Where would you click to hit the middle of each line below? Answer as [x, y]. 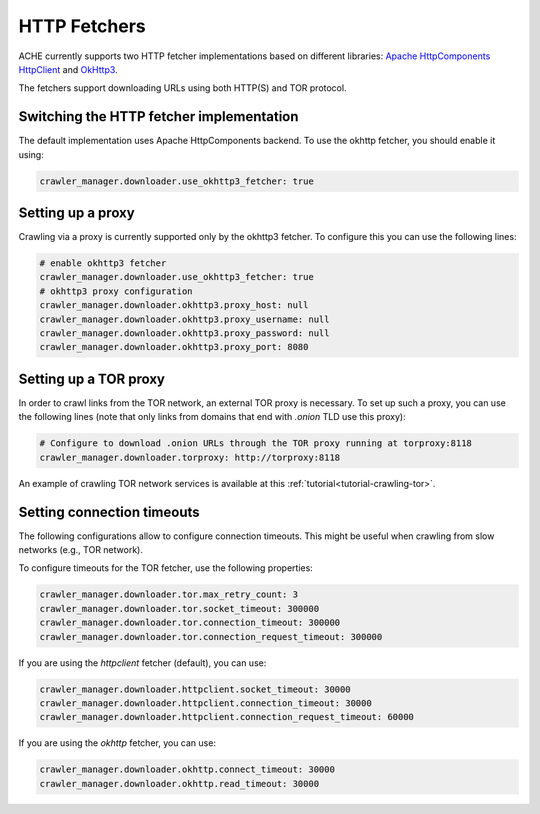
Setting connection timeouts [109, 511]
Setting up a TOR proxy [91, 378]
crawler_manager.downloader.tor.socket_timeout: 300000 [179, 608]
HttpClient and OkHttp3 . [68, 69]
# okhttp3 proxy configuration [116, 291]
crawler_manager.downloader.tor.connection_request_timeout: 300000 [211, 636]
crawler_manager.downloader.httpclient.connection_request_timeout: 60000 [227, 717]
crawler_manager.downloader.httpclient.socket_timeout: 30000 [195, 689]
